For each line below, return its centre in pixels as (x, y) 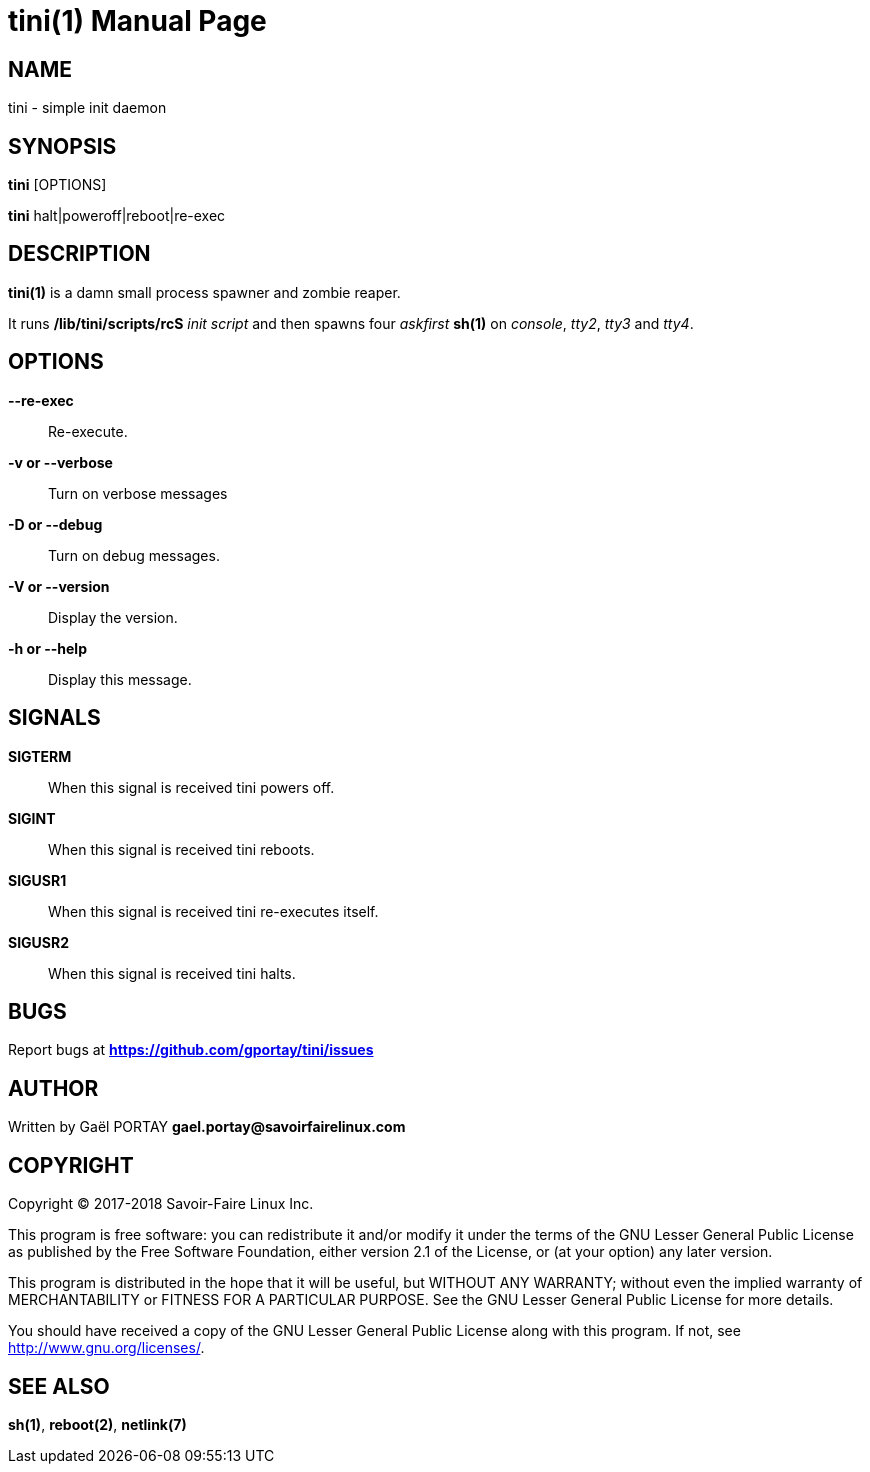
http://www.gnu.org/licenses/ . (106, 1348)
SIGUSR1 (37, 880)
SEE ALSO (59, 1386)
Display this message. (120, 679)
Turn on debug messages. (134, 555)
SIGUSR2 (39, 942)
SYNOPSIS (62, 146)
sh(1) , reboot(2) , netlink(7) (97, 1424)
